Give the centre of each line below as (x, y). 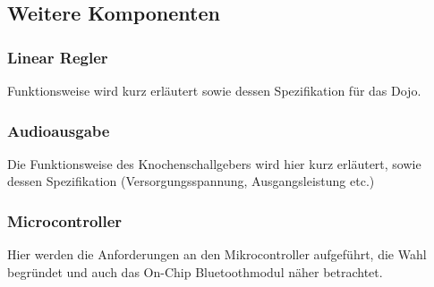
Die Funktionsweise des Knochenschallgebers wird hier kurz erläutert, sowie (214, 163)
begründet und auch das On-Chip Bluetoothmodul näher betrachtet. (195, 271)
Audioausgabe (59, 130)
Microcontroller (65, 220)
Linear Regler (58, 57)
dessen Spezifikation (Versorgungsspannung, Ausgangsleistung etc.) (191, 181)
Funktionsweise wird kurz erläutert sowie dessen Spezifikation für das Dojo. (214, 90)
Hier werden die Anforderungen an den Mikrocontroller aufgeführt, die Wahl (217, 254)
